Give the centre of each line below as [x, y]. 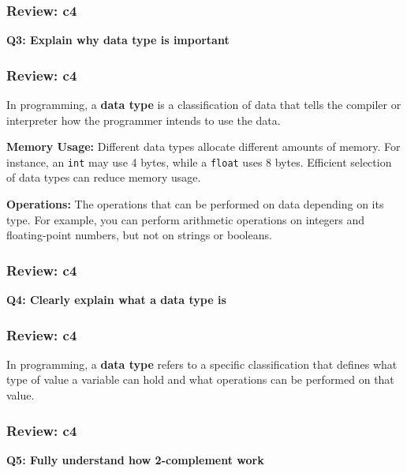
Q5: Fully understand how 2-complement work [135, 459]
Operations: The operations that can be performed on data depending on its [195, 204]
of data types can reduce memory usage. [104, 177]
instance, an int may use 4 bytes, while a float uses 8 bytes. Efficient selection [199, 161]
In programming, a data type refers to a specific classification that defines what [202, 364]
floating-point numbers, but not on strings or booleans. [139, 235]
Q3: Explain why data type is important [118, 40]
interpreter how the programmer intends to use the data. [144, 120]
